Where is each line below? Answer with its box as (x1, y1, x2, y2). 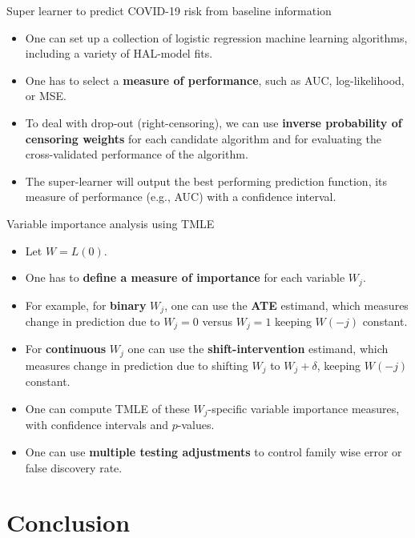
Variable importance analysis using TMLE (6, 215, 215, 231)
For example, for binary (25, 296, 147, 313)
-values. (177, 416, 215, 433)
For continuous (25, 340, 107, 357)
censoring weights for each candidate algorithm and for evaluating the (25, 130, 381, 147)
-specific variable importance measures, (207, 399, 400, 416)
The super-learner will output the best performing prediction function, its (25, 172, 388, 189)
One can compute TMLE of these (25, 399, 190, 416)
